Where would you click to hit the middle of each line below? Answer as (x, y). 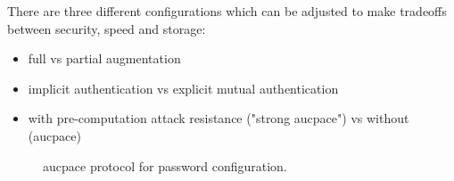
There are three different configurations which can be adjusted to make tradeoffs (227, 11)
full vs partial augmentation (104, 58)
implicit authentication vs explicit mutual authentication (183, 88)
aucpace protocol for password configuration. (165, 165)
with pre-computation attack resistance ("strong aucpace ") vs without (219, 118)
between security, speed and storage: (107, 28)
